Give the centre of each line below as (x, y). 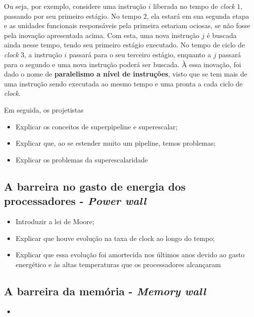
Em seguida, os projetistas (44, 109)
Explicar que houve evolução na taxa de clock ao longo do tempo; (115, 238)
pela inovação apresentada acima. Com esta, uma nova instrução (102, 35)
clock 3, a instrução (33, 54)
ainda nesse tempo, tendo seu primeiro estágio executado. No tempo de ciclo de (125, 45)
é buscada (222, 35)
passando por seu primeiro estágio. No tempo (73, 16)
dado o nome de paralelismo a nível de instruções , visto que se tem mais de (126, 74)
